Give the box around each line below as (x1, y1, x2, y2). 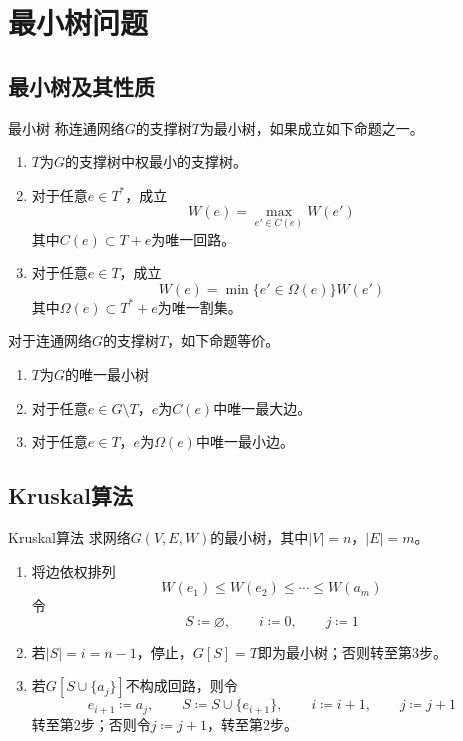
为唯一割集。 (157, 296, 242, 317)
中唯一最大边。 (213, 397, 312, 418)
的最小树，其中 (210, 527, 309, 547)
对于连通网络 (8, 330, 92, 351)
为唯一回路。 (151, 228, 236, 249)
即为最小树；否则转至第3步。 (257, 641, 447, 662)
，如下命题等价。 (167, 330, 280, 351)
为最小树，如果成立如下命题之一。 (199, 117, 424, 138)
